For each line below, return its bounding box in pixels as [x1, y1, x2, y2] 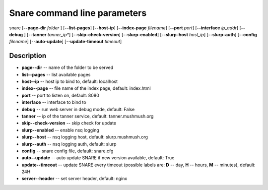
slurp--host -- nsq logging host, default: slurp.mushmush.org [21, 134, 148, 140]
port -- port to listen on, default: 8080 [21, 92, 99, 98]
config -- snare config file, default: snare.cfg [21, 148, 114, 154]
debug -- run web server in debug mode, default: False [21, 106, 135, 112]
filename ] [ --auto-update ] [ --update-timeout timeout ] [9, 39, 122, 45]
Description [9, 52, 47, 60]
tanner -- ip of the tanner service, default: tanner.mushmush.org [21, 113, 154, 119]
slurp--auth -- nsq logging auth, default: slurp [21, 141, 117, 147]
